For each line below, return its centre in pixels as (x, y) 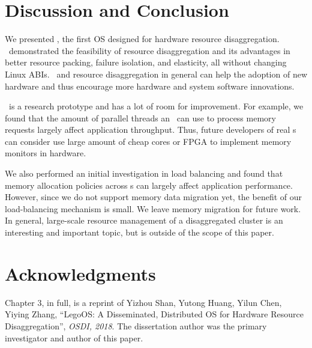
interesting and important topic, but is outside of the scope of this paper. (139, 232)
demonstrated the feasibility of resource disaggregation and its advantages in (149, 50)
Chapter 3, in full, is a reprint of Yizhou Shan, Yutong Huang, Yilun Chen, (143, 302)
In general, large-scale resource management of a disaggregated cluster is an (144, 220)
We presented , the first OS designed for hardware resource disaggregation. (142, 39)
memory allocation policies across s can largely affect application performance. (149, 185)
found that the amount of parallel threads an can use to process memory (140, 118)
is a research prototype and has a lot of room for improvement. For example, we (156, 106)
